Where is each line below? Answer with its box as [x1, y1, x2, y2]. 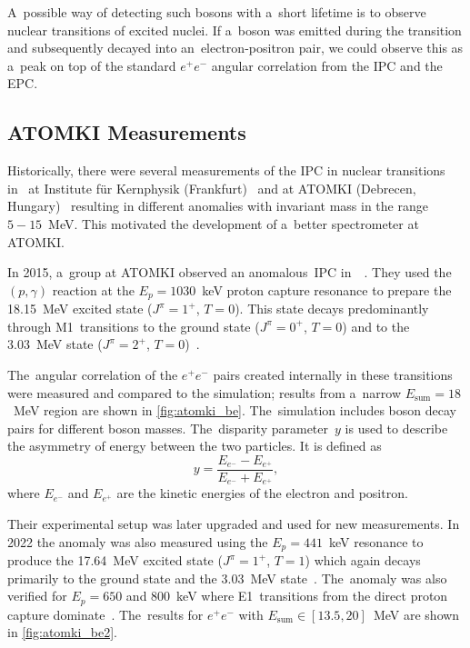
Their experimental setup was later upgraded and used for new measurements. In [7, 514, 460, 533]
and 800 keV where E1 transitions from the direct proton [125, 586, 448, 605]
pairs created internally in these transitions [213, 364, 453, 384]
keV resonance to [328, 532, 424, 551]
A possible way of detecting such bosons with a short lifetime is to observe [7, 3, 426, 21]
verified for [7, 586, 67, 605]
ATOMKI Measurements [7, 118, 246, 146]
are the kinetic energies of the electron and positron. [116, 484, 408, 503]
